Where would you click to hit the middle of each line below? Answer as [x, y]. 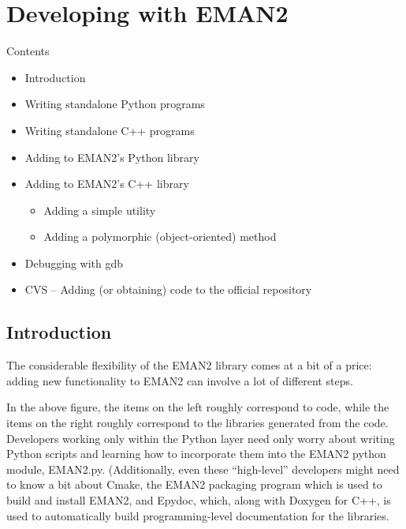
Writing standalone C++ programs [110, 130]
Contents [28, 51]
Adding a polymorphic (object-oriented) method [160, 236]
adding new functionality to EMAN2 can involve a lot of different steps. [180, 380]
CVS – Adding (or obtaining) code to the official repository [168, 289]
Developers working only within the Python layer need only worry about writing [201, 438]
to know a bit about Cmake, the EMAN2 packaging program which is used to [194, 484]
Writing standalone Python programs [115, 104]
